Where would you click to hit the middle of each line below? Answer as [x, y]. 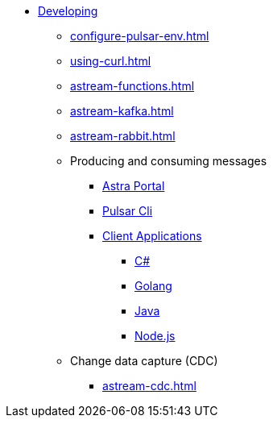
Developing [68, 11]
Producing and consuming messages [169, 161]
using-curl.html [111, 61]
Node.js [155, 336]
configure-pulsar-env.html [140, 36]
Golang [153, 286]
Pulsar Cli [128, 211]
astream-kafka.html [122, 111]
